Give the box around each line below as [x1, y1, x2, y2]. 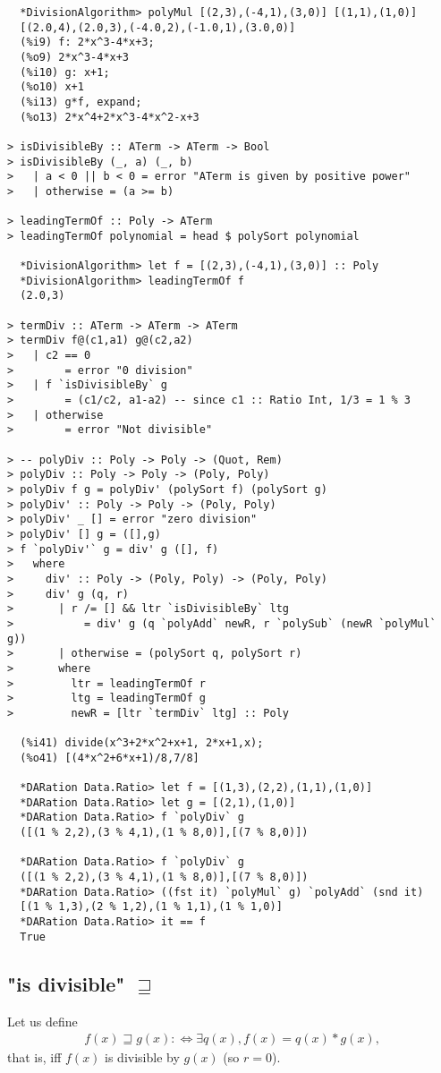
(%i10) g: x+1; [20, 65, 110, 79]
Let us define [7, 1011, 78, 1030]
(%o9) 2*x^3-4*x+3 [20, 50, 130, 64]
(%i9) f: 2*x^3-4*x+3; [20, 36, 155, 49]
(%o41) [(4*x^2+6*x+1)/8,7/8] [20, 751, 199, 764]
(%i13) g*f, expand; [20, 95, 142, 108]
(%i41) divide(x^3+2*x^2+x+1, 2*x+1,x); [20, 737, 264, 750]
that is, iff [7, 1048, 62, 1067]
